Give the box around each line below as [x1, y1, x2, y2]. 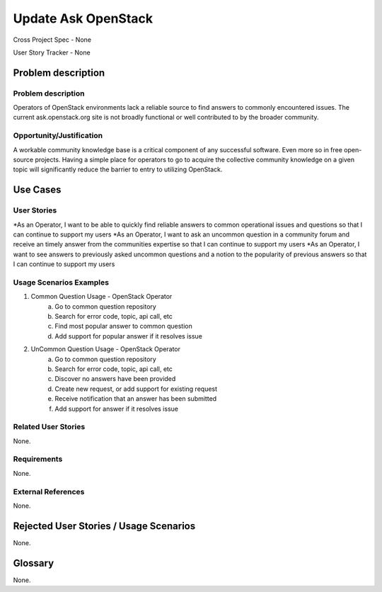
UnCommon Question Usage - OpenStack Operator [30, 345, 180, 353]
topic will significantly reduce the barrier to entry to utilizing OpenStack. [13, 165, 223, 173]
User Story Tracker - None [13, 48, 91, 57]
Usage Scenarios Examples [13, 277, 110, 287]
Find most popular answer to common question [54, 322, 192, 331]
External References [13, 486, 85, 496]
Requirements [13, 454, 63, 464]
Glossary [13, 557, 54, 569]
